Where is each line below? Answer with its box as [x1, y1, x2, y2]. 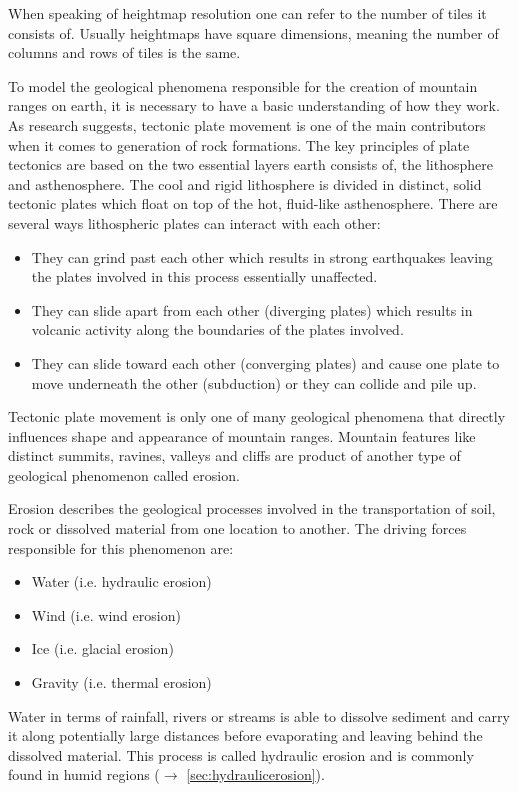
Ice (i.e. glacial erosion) [31, 638, 174, 659]
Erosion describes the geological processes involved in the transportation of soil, [8, 498, 496, 519]
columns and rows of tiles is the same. [8, 42, 241, 63]
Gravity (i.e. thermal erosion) [31, 672, 212, 693]
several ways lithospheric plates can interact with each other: [8, 212, 381, 233]
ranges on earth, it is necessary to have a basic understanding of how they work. [8, 95, 500, 116]
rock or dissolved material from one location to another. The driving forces [8, 518, 467, 539]
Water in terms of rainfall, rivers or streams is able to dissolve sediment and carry [8, 705, 510, 726]
